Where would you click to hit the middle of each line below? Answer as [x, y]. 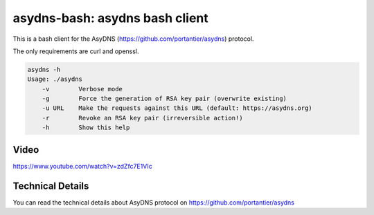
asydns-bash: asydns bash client [111, 18]
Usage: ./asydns [55, 79]
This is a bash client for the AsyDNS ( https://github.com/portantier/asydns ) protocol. [133, 39]
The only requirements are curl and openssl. [76, 51]
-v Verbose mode [82, 89]
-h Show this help [86, 128]
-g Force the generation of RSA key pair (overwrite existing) [164, 99]
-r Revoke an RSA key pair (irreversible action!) [142, 118]
